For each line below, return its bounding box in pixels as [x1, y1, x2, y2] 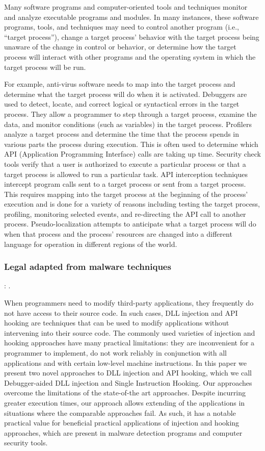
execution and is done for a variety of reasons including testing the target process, [4, 198, 260, 209]
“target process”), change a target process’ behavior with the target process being [4, 31, 259, 42]
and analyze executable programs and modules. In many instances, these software [4, 11, 259, 22]
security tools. [4, 437, 48, 448]
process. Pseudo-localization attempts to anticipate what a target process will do [4, 218, 256, 229]
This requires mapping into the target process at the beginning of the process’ [4, 188, 248, 199]
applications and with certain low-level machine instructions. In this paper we [4, 357, 247, 368]
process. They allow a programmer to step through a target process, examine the [4, 108, 257, 119]
